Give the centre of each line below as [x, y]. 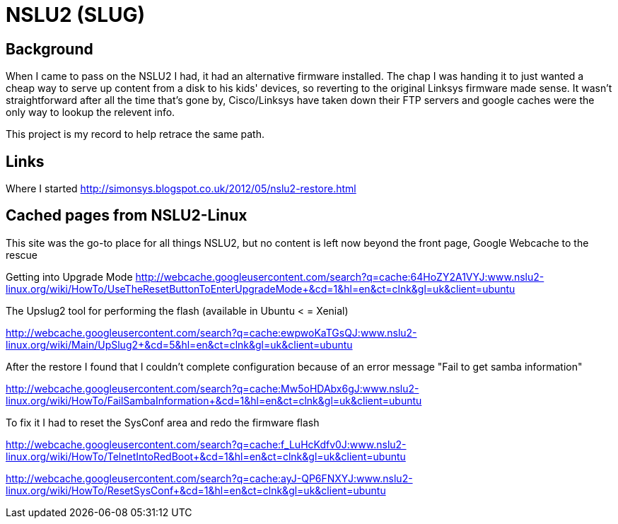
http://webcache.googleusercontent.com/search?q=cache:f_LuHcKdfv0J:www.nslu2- [206, 444]
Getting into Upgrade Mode [69, 276]
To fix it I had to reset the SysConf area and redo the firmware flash [163, 422]
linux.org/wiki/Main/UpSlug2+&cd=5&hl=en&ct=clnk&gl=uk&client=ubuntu [179, 344]
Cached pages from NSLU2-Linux [127, 216]
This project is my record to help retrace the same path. [135, 134]
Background [49, 49]
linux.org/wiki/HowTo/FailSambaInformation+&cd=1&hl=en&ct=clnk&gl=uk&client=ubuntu [214, 400]
